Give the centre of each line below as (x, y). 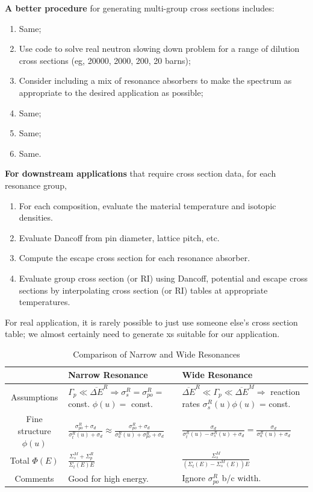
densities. (36, 217)
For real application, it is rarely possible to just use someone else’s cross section (151, 322)
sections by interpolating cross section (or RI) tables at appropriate (143, 290)
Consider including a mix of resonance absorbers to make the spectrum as (155, 80)
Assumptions (34, 397)
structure (34, 430)
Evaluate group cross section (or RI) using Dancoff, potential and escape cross (163, 278)
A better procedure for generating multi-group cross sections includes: (140, 8)
